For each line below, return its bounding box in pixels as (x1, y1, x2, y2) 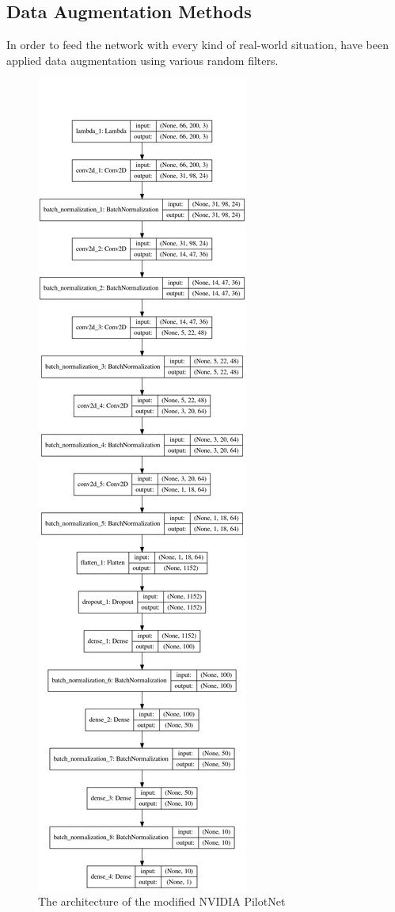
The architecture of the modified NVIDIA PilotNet (38, 892, 286, 909)
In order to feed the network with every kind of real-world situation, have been (6, 36, 389, 53)
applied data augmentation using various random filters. (6, 51, 279, 68)
